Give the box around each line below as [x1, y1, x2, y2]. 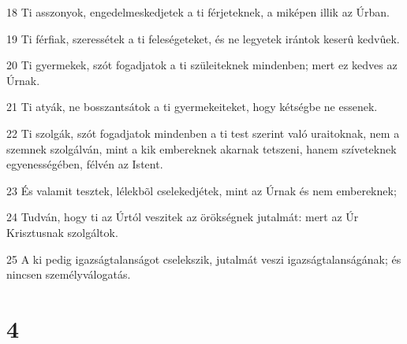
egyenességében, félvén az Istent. [6, 156, 163, 172]
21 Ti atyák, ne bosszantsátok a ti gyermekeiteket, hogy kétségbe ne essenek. [6, 98, 378, 115]
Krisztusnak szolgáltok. [6, 224, 118, 240]
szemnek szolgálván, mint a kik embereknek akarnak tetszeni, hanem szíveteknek [6, 140, 397, 157]
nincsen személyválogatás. [6, 266, 131, 283]
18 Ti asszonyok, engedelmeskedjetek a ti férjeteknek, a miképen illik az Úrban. [6, 4, 390, 20]
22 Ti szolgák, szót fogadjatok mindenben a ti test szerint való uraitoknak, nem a [6, 124, 400, 141]
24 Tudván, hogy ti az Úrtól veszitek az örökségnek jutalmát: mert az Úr [6, 209, 359, 225]
